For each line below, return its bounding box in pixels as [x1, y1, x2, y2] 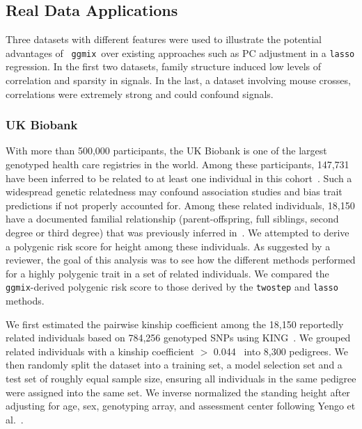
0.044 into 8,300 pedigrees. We [213, 343, 348, 358]
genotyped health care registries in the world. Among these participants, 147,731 [6, 157, 349, 172]
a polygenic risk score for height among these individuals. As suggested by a [6, 238, 331, 253]
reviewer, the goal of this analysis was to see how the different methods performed [6, 252, 356, 267]
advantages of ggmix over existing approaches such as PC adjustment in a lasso [6, 45, 355, 60]
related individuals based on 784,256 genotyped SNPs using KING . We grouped [6, 330, 351, 345]
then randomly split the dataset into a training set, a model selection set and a [6, 357, 343, 372]
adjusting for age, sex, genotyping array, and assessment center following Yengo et [6, 398, 356, 413]
